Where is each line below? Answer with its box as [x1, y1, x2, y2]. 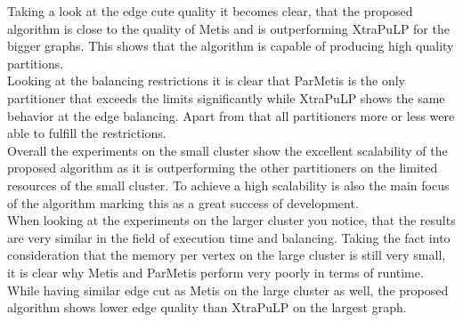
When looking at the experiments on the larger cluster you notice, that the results [7, 211, 456, 229]
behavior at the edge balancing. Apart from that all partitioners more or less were [7, 106, 455, 125]
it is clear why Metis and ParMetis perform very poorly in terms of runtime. [7, 262, 424, 281]
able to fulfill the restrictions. [7, 124, 167, 142]
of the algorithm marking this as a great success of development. [7, 193, 359, 212]
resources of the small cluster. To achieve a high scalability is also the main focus [7, 175, 450, 194]
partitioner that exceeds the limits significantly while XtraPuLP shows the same [7, 88, 445, 107]
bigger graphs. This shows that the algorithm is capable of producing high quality [7, 36, 454, 55]
